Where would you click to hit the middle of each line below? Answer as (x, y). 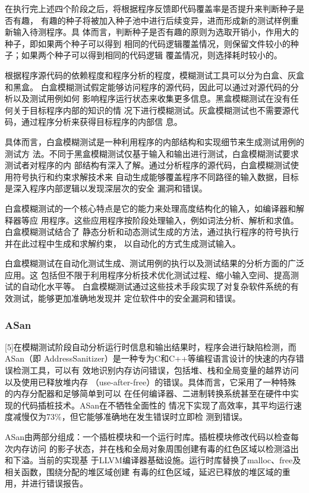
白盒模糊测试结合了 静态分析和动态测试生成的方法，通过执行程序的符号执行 (152, 232)
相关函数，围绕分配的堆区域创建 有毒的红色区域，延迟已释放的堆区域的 (144, 471)
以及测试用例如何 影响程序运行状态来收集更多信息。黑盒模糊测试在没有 (152, 98)
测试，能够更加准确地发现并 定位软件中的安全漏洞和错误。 (127, 298)
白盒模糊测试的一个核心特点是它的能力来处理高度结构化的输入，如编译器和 (150, 208)
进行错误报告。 (59, 483)
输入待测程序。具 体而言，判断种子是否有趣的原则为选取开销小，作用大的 (156, 32)
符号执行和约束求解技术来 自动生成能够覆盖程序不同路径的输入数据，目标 (156, 176)
